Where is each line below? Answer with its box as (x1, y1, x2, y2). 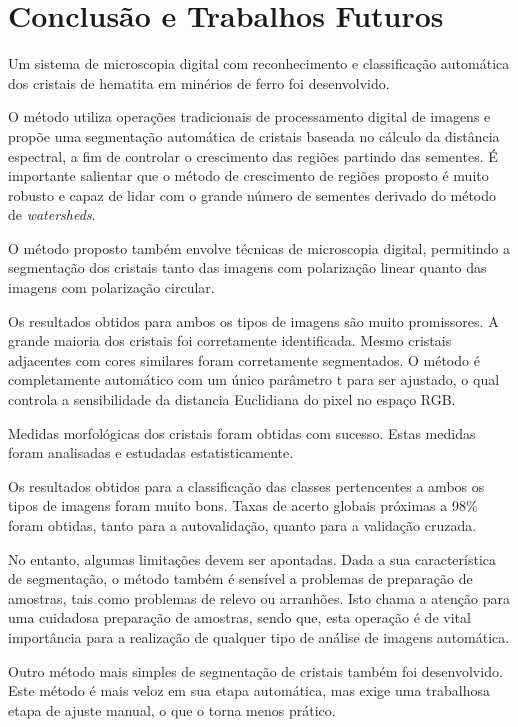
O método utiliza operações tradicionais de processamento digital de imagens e (8, 106, 491, 127)
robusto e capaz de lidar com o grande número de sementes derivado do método (8, 184, 497, 205)
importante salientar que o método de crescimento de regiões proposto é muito (8, 165, 489, 186)
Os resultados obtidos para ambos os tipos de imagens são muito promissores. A (8, 310, 499, 331)
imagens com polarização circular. (8, 277, 215, 298)
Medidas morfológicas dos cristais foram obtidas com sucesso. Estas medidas (8, 422, 476, 443)
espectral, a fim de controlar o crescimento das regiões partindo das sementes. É (8, 145, 498, 166)
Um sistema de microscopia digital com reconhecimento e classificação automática (8, 53, 510, 74)
